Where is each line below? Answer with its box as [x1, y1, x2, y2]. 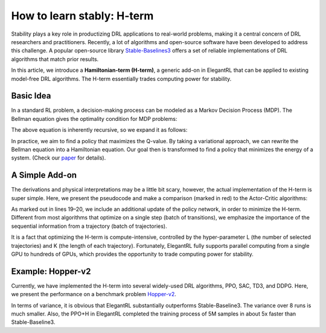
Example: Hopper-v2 [11, 266, 91, 276]
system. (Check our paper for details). [11, 154, 106, 161]
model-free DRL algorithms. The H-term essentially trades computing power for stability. [11, 75, 232, 82]
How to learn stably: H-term [11, 9, 154, 22]
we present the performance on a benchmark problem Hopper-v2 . [11, 291, 176, 298]
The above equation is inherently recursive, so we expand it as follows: [11, 126, 188, 134]
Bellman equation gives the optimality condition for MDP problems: [11, 115, 177, 122]
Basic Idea [11, 91, 51, 101]
